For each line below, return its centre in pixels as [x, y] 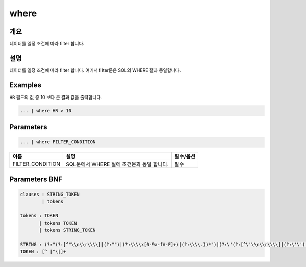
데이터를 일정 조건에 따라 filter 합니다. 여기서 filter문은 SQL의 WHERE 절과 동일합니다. [95, 70]
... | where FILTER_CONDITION [58, 142]
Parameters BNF [36, 179]
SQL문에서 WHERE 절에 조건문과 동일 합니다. [118, 164]
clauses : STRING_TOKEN [50, 195]
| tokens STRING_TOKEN [67, 230]
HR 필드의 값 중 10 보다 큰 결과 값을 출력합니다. [56, 97]
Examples [25, 85]
